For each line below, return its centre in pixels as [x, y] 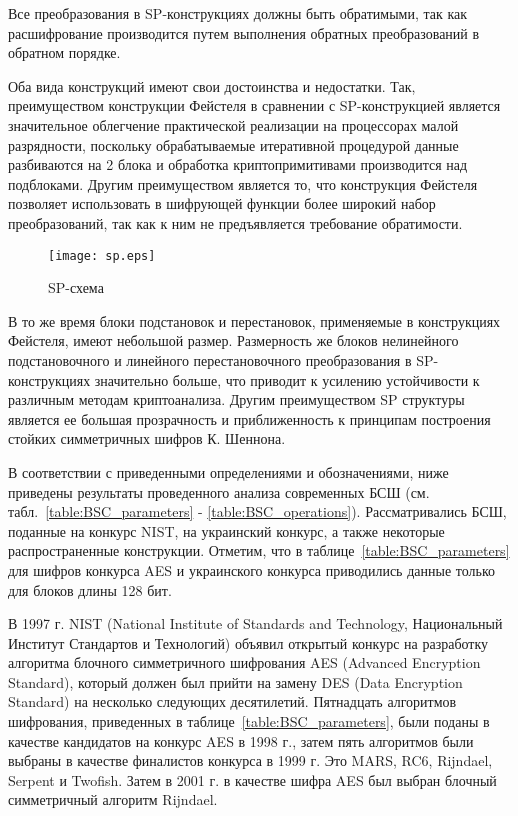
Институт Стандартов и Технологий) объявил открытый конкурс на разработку [248, 642]
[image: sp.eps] [102, 255]
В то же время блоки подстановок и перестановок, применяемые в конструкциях [254, 320]
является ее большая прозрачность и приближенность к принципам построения [249, 418]
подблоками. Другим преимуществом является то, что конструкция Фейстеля [243, 183]
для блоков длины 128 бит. [90, 589]
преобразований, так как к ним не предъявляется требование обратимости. [235, 222]
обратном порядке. [64, 52]
